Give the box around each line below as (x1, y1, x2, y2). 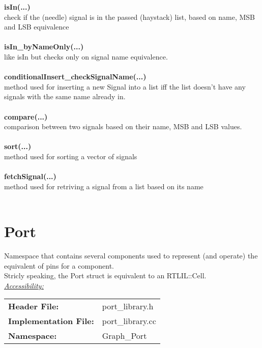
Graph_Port (102, 330, 147, 342)
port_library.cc (102, 315, 156, 327)
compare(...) (4, 111, 48, 122)
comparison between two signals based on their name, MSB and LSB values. (4, 121, 242, 132)
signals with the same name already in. (4, 91, 126, 102)
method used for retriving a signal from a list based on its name (4, 181, 203, 191)
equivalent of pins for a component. (4, 260, 114, 271)
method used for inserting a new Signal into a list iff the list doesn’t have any (4, 81, 246, 92)
